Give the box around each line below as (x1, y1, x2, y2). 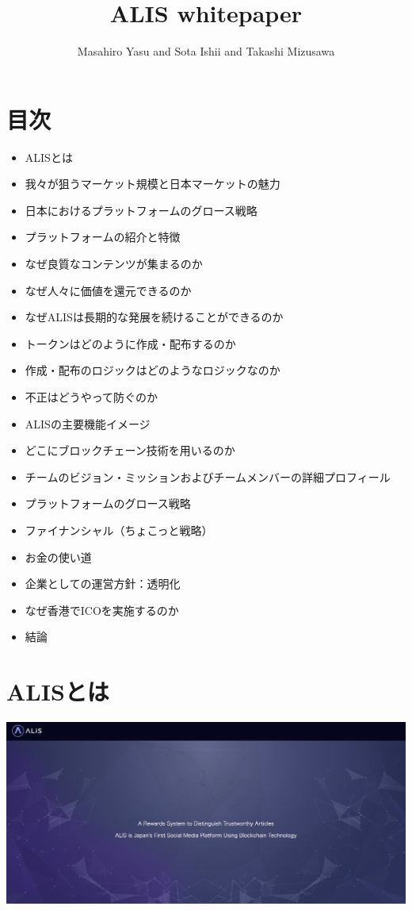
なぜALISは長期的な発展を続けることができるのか (25, 309, 284, 325)
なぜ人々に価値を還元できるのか (25, 282, 192, 298)
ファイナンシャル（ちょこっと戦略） (25, 521, 213, 538)
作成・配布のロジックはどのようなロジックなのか (25, 362, 280, 378)
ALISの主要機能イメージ (25, 415, 151, 432)
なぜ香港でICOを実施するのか (25, 601, 179, 618)
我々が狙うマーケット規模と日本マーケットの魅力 (25, 175, 280, 192)
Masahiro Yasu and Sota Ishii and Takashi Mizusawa (77, 43, 335, 60)
